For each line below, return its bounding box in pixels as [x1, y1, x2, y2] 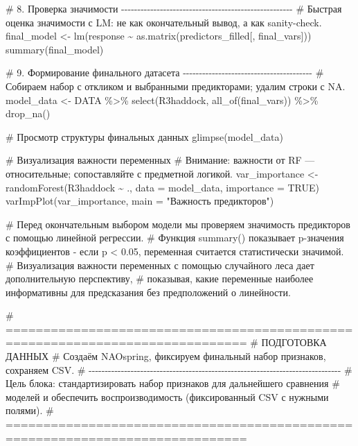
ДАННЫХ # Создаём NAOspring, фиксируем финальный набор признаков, [6, 349, 326, 363]
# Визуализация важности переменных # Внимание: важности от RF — [6, 153, 315, 167]
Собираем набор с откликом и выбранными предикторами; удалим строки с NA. [6, 78, 346, 93]
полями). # [6, 403, 54, 418]
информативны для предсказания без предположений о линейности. [6, 284, 291, 299]
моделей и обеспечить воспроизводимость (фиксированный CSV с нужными [6, 389, 329, 404]
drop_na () [6, 106, 51, 121]
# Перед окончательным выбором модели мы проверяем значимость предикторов [6, 216, 350, 231]
